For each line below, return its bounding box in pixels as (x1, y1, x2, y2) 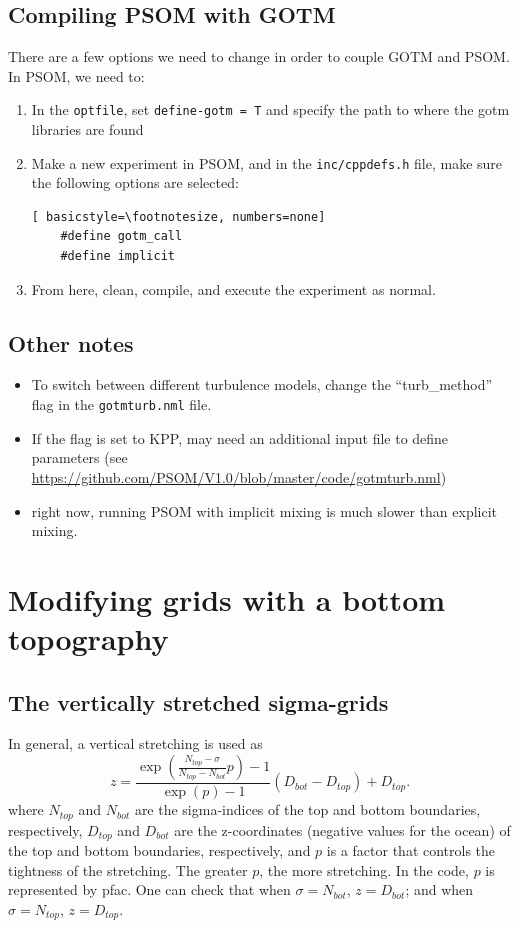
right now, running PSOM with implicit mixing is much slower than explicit (31, 500, 498, 521)
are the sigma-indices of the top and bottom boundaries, (134, 799, 481, 820)
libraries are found (31, 119, 144, 140)
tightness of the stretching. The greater (8, 859, 248, 880)
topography (8, 618, 169, 659)
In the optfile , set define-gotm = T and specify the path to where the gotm (31, 99, 510, 120)
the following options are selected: (31, 172, 239, 193)
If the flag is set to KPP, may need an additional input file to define (31, 427, 449, 448)
